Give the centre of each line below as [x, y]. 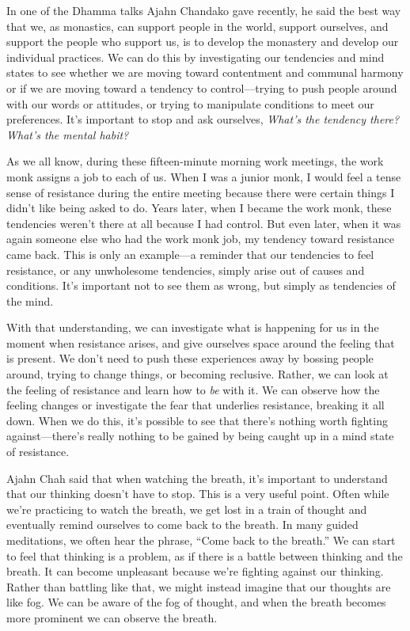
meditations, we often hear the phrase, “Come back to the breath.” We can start [201, 540]
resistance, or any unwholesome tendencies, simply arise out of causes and [186, 270]
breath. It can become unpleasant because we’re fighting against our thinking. [195, 571]
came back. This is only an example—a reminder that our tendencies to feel [190, 254]
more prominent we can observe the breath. [112, 617]
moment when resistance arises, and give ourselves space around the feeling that [201, 342]
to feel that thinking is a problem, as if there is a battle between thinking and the [205, 555]
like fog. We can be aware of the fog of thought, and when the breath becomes [196, 602]
